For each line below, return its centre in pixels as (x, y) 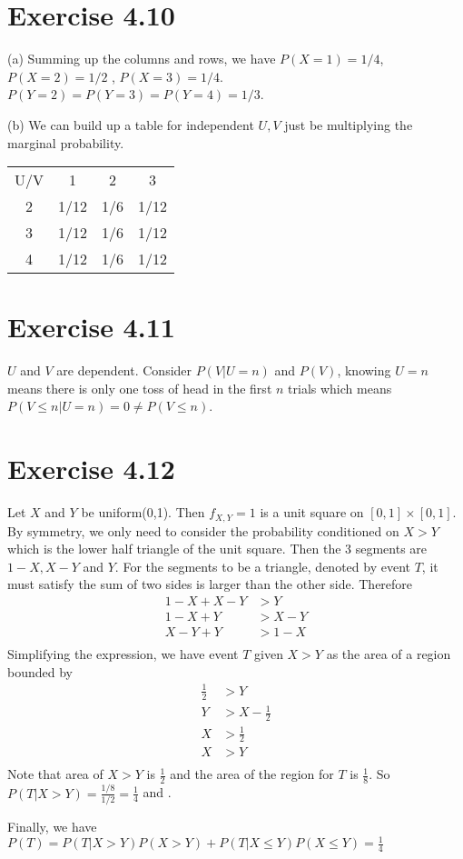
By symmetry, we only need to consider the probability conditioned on (203, 530)
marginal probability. (66, 142)
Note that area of (55, 774)
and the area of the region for (252, 774)
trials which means (340, 388)
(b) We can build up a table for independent (131, 124)
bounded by (40, 671)
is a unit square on (312, 512)
